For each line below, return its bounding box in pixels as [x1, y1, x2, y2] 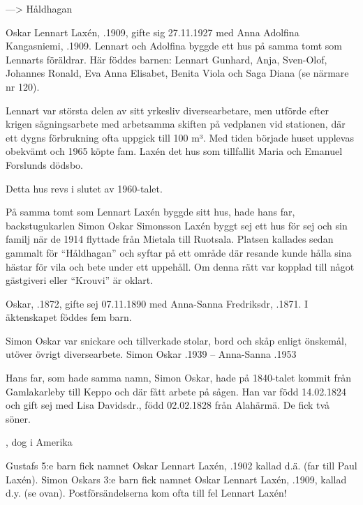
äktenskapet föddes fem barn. [6, 310, 132, 324]
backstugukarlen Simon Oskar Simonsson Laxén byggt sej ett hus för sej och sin [6, 218, 348, 232]
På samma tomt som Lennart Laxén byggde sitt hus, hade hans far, [6, 204, 295, 219]
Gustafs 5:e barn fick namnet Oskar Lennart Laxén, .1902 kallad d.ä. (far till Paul [6, 458, 357, 473]
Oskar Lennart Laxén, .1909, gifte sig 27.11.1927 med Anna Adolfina [6, 24, 299, 39]
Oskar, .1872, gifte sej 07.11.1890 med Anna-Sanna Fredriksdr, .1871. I [6, 296, 309, 310]
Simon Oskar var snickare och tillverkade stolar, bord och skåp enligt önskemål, [6, 333, 347, 347]
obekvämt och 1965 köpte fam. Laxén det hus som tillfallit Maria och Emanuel [6, 144, 343, 158]
